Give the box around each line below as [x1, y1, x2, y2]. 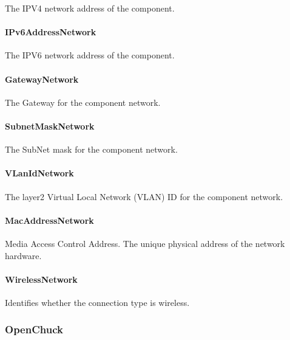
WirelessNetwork [5, 272, 78, 285]
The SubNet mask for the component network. [5, 143, 178, 156]
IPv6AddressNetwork [5, 26, 96, 38]
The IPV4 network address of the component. [5, 2, 175, 14]
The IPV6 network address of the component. [5, 49, 175, 61]
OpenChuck [5, 322, 63, 337]
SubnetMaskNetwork [5, 119, 95, 132]
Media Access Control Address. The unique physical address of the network [5, 237, 285, 249]
